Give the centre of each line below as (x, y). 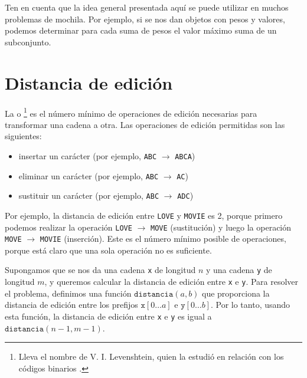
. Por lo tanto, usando (250, 305)
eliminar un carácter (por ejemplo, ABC (89, 175)
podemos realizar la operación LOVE (68, 227)
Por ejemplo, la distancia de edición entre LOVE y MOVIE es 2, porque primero (144, 215)
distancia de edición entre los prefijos (71, 305)
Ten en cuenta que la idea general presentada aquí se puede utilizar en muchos (147, 7)
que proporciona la (236, 293)
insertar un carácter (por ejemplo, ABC (88, 155)
